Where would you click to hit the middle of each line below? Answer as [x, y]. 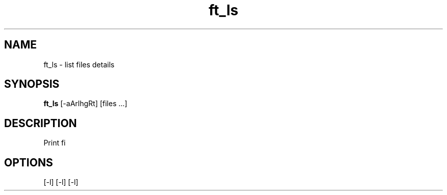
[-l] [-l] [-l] [61, 182]
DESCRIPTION [41, 123]
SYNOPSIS [32, 84]
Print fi [55, 143]
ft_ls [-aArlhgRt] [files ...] [85, 104]
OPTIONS [29, 162]
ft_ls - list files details [79, 64]
